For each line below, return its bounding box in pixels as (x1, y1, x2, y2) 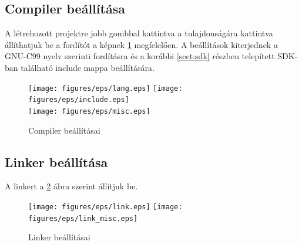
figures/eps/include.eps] (28, 96, 129, 104)
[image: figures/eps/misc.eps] (28, 107, 150, 115)
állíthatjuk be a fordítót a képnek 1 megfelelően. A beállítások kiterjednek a (5, 38, 278, 50)
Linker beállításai (28, 231, 90, 243)
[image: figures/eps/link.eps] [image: (28, 202, 183, 211)
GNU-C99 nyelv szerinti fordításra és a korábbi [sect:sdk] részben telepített (5, 50, 275, 62)
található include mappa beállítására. (21, 61, 155, 73)
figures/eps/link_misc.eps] (28, 214, 138, 223)
